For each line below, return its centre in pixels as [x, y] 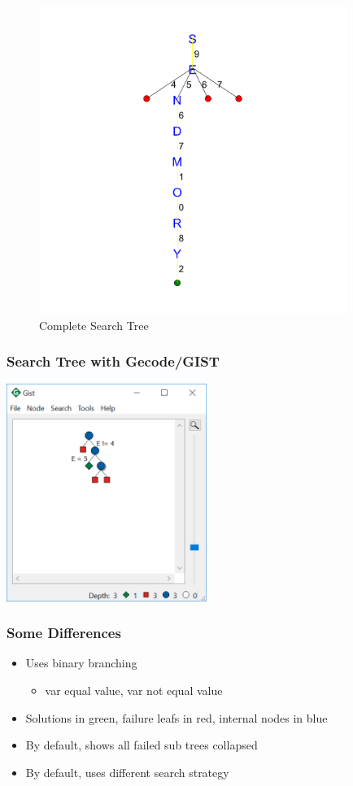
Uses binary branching [81, 663]
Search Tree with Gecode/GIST [113, 361]
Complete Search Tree [94, 325]
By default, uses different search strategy [127, 772]
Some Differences [64, 633]
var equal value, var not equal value [134, 690]
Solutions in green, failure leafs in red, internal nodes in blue [176, 717]
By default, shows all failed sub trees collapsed [142, 745]
